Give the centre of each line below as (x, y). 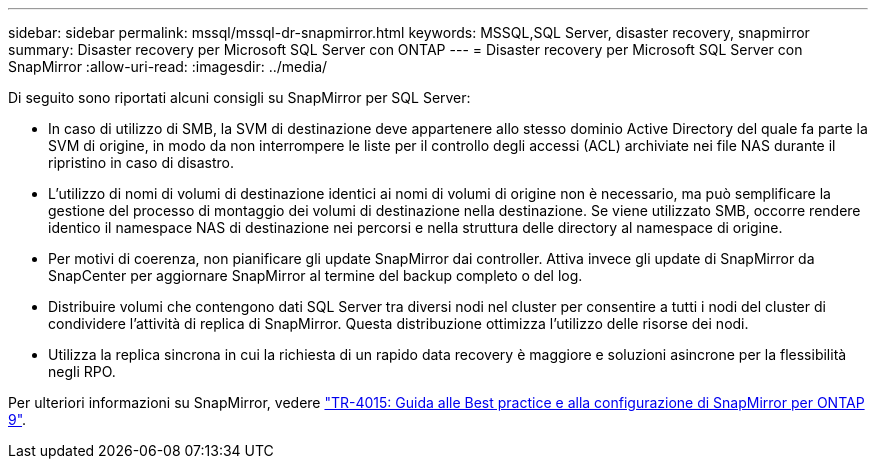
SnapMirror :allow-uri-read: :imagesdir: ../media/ (168, 66)
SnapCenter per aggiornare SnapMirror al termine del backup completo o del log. (315, 275)
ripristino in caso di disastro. (141, 162)
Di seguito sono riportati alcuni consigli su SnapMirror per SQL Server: (239, 97)
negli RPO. (82, 371)
